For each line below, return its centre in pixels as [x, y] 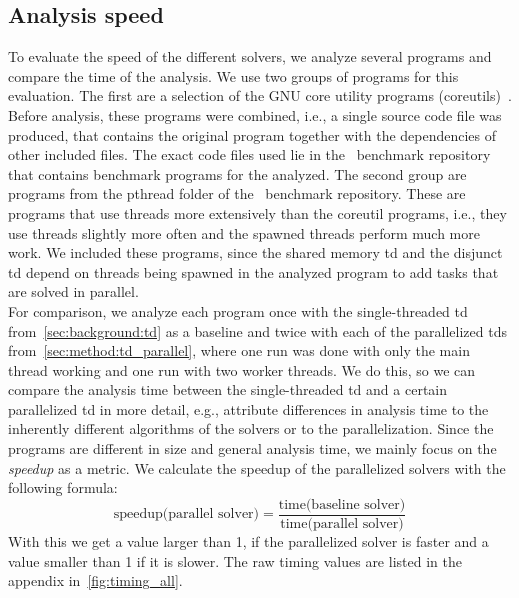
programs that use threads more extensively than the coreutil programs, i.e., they [257, 212]
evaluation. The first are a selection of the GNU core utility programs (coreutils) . [260, 95]
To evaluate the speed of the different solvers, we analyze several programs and [250, 56]
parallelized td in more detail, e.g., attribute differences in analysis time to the [248, 408]
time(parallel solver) [342, 523]
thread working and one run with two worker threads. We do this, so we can [242, 369]
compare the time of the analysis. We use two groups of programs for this [233, 75]
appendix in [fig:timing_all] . [95, 580]
